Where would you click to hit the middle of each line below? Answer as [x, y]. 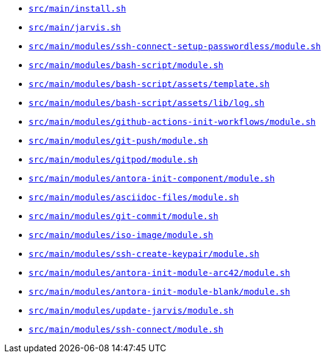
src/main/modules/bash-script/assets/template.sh [149, 84]
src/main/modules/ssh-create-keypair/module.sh [144, 254]
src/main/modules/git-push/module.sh [119, 141]
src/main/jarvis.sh [75, 27]
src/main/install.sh [78, 9]
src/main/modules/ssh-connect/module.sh [126, 329]
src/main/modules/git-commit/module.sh [123, 216]
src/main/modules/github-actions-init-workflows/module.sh [172, 122]
